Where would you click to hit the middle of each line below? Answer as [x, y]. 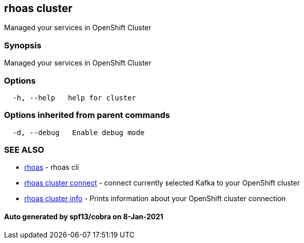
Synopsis [23, 45]
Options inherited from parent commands [87, 115]
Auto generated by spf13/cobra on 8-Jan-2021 [84, 217]
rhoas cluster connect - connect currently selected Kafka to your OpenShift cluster [162, 183]
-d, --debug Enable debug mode [79, 132]
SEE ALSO [24, 150]
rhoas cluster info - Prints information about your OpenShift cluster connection [155, 199]
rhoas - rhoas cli [52, 167]
